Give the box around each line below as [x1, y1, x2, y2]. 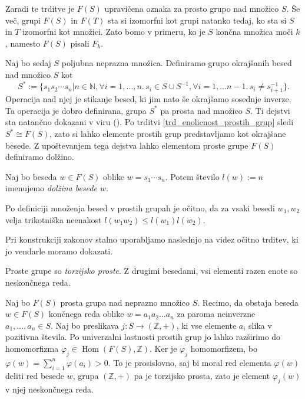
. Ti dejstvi [250, 104, 290, 116]
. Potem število [165, 170, 220, 182]
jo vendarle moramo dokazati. [5, 244, 113, 257]
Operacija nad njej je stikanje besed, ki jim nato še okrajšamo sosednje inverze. [5, 93, 291, 105]
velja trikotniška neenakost [5, 213, 102, 225]
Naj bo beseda [5, 170, 57, 182]
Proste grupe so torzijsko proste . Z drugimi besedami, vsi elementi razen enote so [5, 264, 298, 277]
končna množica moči [216, 25, 293, 38]
